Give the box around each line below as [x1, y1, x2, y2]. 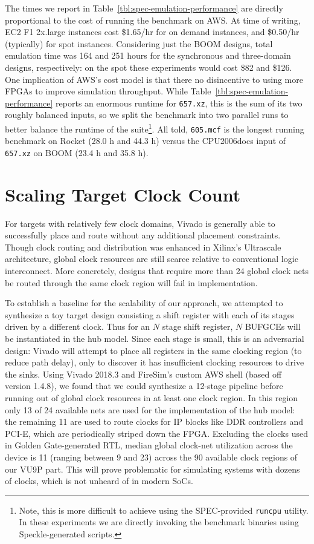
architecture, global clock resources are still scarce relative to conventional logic [5, 252, 298, 265]
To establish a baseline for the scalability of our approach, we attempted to [5, 297, 283, 309]
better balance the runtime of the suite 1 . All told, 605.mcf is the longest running [5, 121, 304, 135]
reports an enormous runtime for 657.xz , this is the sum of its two [56, 96, 303, 109]
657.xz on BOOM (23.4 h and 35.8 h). [5, 146, 149, 159]
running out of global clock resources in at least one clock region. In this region [5, 392, 298, 404]
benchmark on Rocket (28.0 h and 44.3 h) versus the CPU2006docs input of [5, 134, 286, 147]
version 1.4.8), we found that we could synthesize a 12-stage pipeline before [5, 379, 283, 392]
